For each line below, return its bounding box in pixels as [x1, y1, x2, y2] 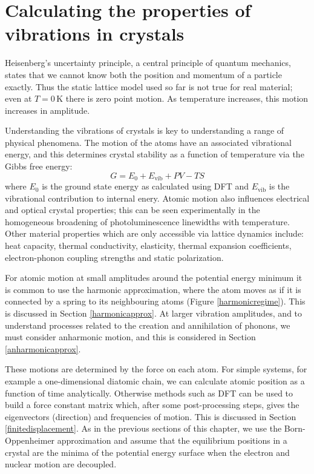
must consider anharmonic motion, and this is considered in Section [5, 331, 256, 343]
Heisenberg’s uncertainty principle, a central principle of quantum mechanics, [5, 56, 291, 69]
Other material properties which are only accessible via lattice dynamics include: [5, 227, 304, 240]
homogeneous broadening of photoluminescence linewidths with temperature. [5, 215, 290, 228]
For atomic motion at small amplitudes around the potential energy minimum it [5, 271, 303, 284]
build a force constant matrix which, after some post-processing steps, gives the [5, 398, 299, 411]
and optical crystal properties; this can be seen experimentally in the [5, 203, 260, 216]
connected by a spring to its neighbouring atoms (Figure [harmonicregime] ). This [5, 295, 306, 308]
